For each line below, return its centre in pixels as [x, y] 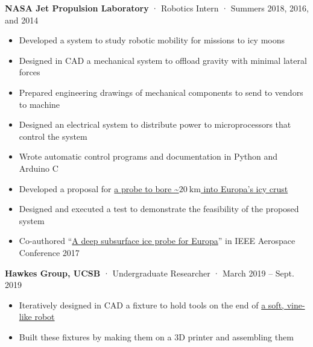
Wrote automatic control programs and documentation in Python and [148, 156]
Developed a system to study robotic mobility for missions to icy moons [152, 40]
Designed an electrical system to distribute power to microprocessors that [155, 124]
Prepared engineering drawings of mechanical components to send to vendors [161, 92]
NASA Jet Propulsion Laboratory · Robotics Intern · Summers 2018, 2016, [157, 8]
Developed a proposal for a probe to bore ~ [99, 188]
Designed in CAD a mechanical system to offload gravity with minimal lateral [163, 60]
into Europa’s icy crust [246, 188]
